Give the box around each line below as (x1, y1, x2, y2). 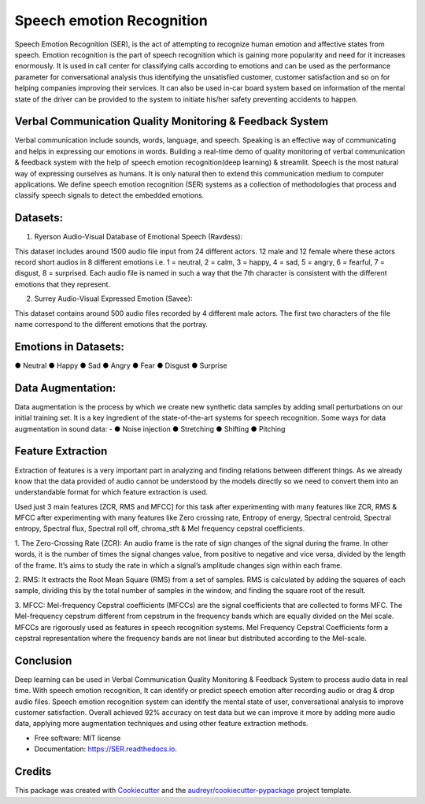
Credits (14, 765, 52, 779)
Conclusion (14, 654, 72, 667)
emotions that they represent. (14, 280, 110, 289)
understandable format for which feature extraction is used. (14, 487, 209, 497)
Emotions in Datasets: (14, 339, 125, 354)
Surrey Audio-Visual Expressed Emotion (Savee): (34, 294, 193, 303)
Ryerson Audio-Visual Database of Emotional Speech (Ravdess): (34, 232, 243, 242)
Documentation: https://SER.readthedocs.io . (34, 744, 177, 754)
